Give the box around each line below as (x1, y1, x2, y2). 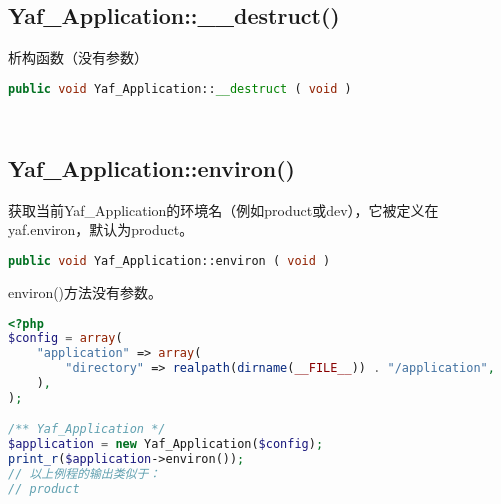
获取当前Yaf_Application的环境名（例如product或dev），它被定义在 (8, 199, 439, 220)
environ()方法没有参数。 (8, 281, 163, 302)
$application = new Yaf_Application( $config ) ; (8, 437, 324, 452)
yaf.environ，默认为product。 (8, 219, 194, 240)
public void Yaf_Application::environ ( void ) (8, 254, 331, 269)
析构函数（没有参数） (8, 47, 148, 68)
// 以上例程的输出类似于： (8, 467, 161, 482)
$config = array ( (8, 331, 123, 346)
